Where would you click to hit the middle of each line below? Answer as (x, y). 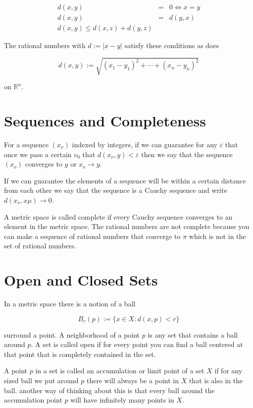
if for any (228, 371)
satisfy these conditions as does (172, 45)
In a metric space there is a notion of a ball (70, 304)
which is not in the (217, 236)
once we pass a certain (38, 154)
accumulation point (33, 400)
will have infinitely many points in (122, 400)
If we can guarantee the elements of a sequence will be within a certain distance (125, 180)
